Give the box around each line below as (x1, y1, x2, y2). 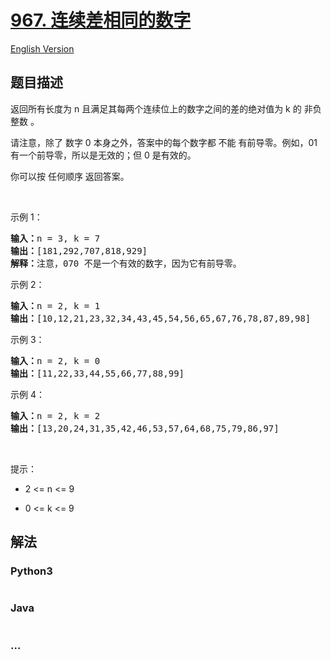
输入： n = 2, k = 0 (10, 355, 101, 366)
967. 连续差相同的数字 (10, 9, 192, 32)
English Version (10, 42, 75, 55)
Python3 (10, 564, 53, 578)
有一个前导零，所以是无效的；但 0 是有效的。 (10, 149, 197, 161)
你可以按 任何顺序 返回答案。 (10, 170, 130, 182)
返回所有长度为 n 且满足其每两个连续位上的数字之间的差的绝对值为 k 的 (10, 102, 302, 115)
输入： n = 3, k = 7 (10, 232, 101, 244)
